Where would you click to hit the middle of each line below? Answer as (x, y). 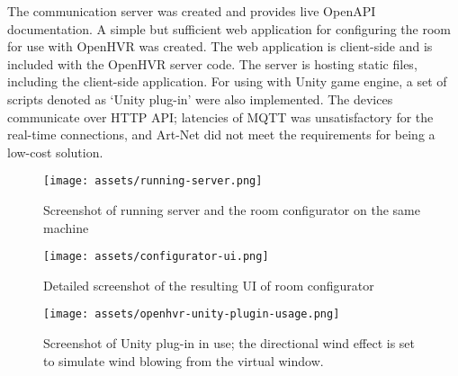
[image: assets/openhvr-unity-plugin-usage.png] (192, 314)
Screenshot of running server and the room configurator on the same (232, 210)
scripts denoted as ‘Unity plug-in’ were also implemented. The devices (200, 98)
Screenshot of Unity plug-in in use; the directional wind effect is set (229, 343)
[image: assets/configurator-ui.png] (156, 257)
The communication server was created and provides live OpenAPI (192, 11)
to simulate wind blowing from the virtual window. (184, 360)
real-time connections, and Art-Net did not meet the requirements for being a (221, 134)
